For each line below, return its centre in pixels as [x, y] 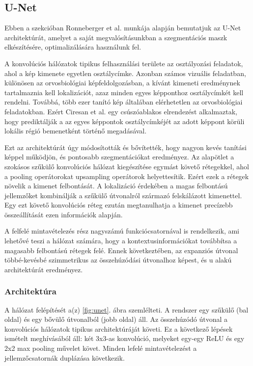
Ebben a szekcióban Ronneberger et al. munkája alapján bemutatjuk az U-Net [123, 28]
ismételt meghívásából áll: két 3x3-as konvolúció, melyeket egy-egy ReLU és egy [125, 338]
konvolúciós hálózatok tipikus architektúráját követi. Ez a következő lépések [119, 328]
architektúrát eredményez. [44, 269]
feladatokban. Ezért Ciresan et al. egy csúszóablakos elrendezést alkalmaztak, [121, 111]
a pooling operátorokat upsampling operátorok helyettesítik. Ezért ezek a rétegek [127, 176]
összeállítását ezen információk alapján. [64, 214]
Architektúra [31, 291]
